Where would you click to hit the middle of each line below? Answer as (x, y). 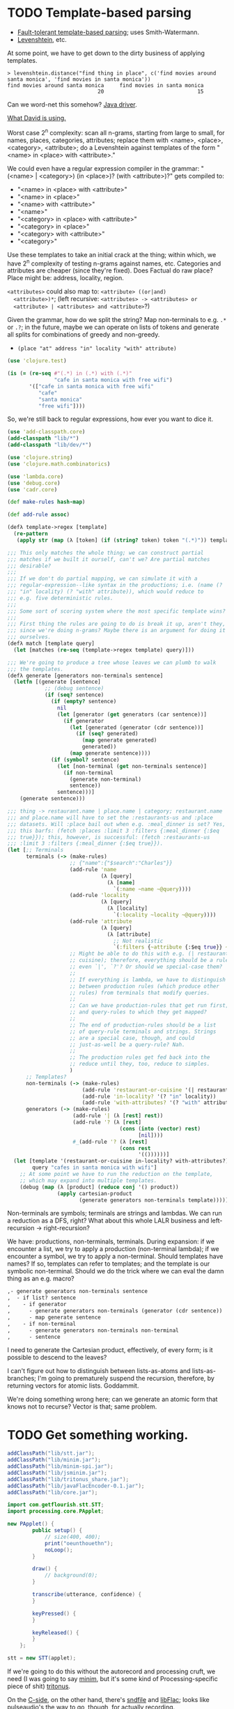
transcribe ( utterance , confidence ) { (87, 1595)
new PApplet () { (31, 1524)
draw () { (45, 1569)
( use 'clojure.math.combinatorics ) (59, 464)
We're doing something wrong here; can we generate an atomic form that (112, 1400)
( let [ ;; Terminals (36, 850)
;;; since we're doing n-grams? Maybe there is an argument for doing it (117, 631)
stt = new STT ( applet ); (42, 1658)
